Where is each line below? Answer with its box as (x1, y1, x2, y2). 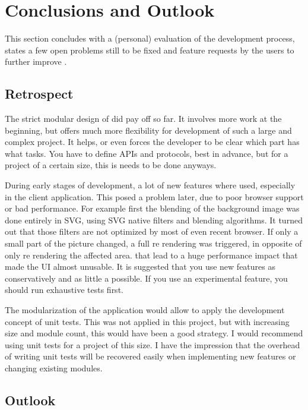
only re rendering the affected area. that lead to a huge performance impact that (5, 248, 298, 261)
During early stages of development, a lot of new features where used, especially (5, 179, 296, 191)
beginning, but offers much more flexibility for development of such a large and (5, 124, 292, 136)
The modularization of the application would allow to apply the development (5, 304, 285, 316)
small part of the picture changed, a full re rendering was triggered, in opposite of (5, 237, 302, 250)
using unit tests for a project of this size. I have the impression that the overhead (5, 338, 300, 351)
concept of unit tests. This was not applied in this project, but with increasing (5, 315, 290, 327)
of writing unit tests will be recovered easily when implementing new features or (5, 350, 296, 362)
